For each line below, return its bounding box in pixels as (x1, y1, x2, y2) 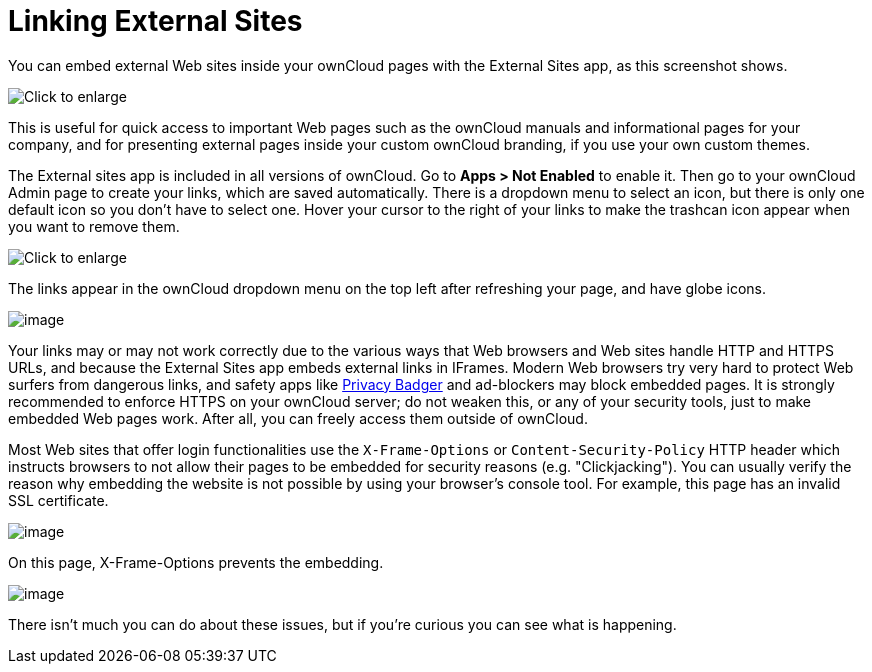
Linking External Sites (8, 4, 303, 38)
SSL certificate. (8, 491, 109, 509)
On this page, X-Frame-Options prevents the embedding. (8, 553, 384, 571)
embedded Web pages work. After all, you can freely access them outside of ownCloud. (8, 409, 588, 427)
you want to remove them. (8, 217, 180, 235)
